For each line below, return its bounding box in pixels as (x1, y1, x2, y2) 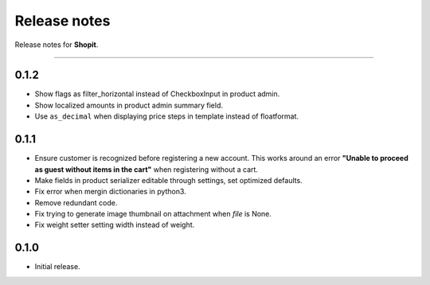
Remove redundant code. (34, 197, 118, 207)
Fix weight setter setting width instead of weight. (34, 220, 195, 230)
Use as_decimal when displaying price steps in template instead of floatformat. (34, 111, 299, 121)
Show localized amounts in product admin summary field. (34, 100, 223, 110)
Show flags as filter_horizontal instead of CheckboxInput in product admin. (34, 89, 280, 99)
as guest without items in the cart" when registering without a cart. (34, 164, 259, 174)
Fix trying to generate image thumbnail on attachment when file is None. (34, 209, 272, 219)
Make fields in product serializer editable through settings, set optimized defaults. (34, 175, 303, 185)
